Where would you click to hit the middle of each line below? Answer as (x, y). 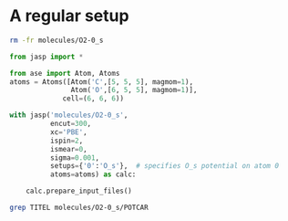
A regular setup (69, 16)
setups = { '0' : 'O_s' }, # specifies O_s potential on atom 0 (165, 166)
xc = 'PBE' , (69, 132)
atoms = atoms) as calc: (93, 174)
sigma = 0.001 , (75, 158)
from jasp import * (46, 57)
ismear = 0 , (69, 149)
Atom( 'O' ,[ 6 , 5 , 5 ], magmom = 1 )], (134, 90)
